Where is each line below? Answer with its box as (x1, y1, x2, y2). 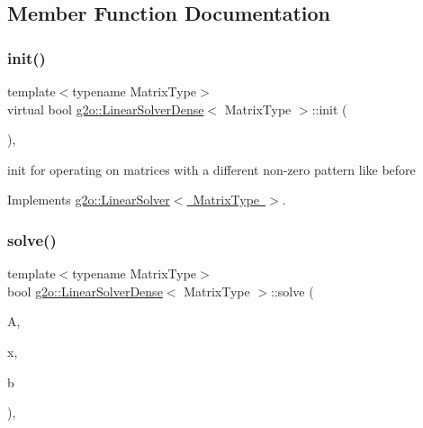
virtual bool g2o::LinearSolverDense (7, 99, 204, 118)
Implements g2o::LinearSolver (7, 190, 170, 209)
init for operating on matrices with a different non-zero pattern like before (7, 159, 416, 178)
